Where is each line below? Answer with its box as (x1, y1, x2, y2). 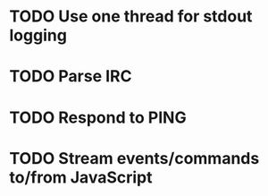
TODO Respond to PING (9, 107, 187, 127)
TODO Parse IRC (9, 66, 132, 87)
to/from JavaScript (9, 167, 153, 187)
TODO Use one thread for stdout (9, 6, 253, 27)
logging (9, 25, 67, 46)
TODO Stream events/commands (9, 148, 260, 168)
